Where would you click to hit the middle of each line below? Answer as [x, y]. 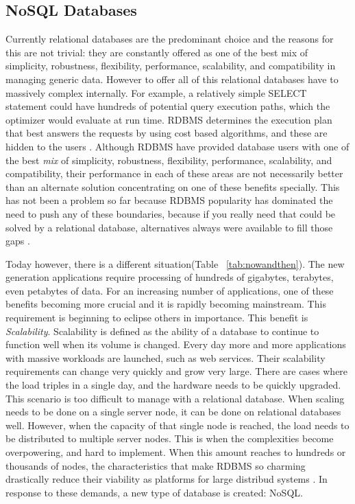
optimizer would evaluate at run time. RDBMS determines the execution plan [169, 119]
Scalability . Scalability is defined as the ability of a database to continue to [162, 331]
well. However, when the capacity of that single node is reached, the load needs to [177, 425]
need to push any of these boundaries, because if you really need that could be [171, 213]
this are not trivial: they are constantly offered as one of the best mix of [157, 52]
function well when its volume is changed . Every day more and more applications [176, 344]
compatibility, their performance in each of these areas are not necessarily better [174, 173]
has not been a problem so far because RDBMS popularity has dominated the [169, 200]
